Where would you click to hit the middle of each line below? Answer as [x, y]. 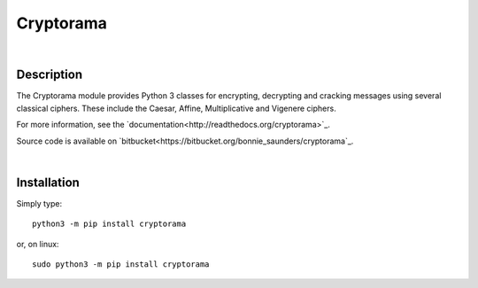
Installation [48, 182]
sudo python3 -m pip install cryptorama [121, 265]
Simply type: [39, 203]
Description [50, 75]
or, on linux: [38, 244]
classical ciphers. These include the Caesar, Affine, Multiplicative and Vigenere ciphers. [176, 108]
